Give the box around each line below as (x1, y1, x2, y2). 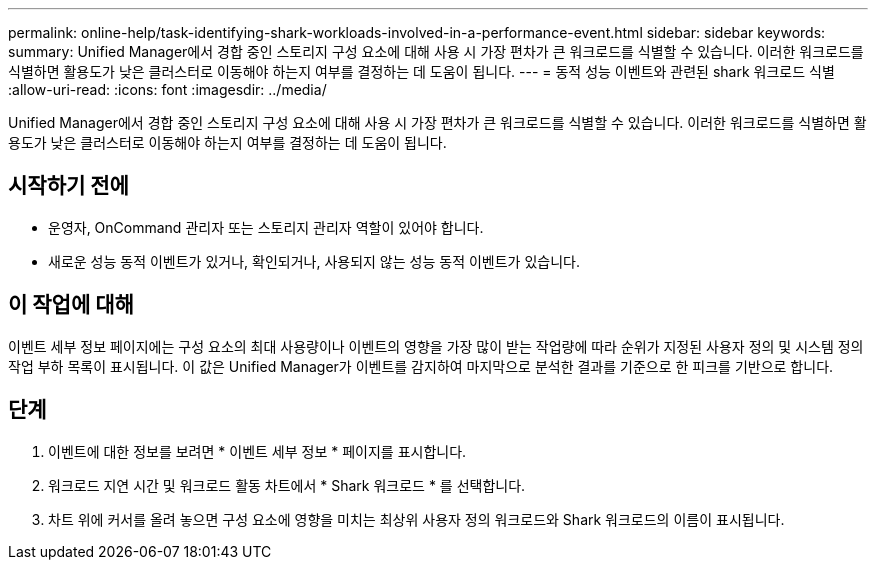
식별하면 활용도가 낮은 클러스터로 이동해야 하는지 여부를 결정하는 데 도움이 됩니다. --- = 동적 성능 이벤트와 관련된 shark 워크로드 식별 (8, 63, 835, 80)
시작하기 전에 (8, 173, 129, 199)
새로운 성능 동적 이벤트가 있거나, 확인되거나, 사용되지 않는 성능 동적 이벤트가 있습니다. (48, 252, 580, 270)
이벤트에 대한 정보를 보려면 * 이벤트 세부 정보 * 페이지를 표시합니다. (48, 442, 467, 460)
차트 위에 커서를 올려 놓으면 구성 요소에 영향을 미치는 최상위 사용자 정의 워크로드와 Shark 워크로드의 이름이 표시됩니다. (48, 510, 785, 528)
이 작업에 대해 (8, 292, 134, 318)
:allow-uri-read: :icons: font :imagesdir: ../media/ (8, 81, 327, 98)
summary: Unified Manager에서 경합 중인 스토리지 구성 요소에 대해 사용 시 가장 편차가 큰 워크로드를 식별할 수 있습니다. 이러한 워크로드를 (8, 43, 864, 60)
